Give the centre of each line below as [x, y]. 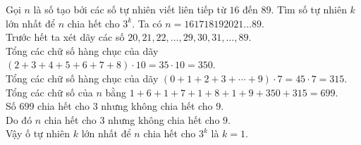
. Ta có [147, 23]
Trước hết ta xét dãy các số [65, 37]
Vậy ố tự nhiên [38, 133]
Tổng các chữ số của [49, 92]
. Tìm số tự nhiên [309, 9]
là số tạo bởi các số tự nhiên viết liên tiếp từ [130, 9]
